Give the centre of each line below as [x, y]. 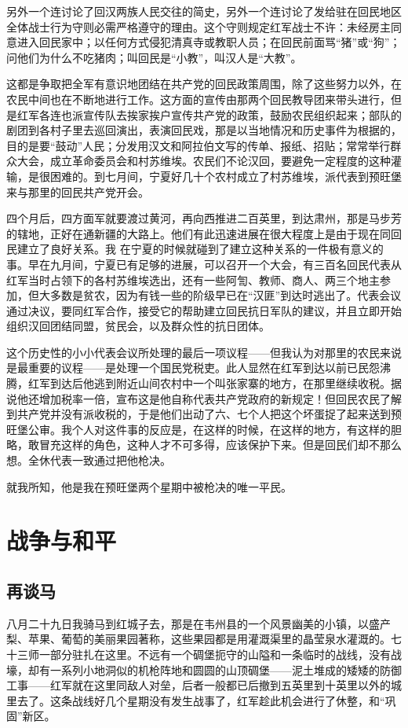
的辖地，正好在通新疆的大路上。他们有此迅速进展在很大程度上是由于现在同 [199, 233]
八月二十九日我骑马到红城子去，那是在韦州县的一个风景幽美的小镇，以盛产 [199, 623]
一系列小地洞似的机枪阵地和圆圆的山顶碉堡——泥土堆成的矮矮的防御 [226, 669]
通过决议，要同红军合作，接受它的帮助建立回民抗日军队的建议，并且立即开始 [204, 310]
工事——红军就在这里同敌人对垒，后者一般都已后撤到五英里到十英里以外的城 [204, 685]
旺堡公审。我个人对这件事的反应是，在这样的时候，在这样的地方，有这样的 [199, 429]
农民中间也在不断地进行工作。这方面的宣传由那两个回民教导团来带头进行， [199, 99]
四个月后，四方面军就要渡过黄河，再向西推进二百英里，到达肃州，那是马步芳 [204, 218]
